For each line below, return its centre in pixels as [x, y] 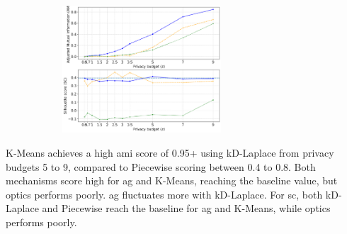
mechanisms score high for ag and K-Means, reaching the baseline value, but [172, 180]
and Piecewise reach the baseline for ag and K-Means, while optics [186, 208]
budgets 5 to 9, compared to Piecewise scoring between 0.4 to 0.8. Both [161, 166]
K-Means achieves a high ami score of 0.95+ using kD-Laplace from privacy [170, 153]
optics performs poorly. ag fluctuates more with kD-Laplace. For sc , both [164, 194]
